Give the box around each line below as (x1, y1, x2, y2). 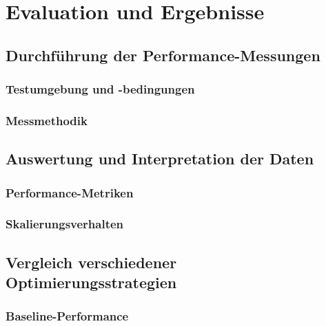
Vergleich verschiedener (6, 251, 177, 272)
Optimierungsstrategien (6, 272, 177, 293)
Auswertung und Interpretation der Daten (6, 148, 314, 169)
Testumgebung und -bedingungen (6, 80, 195, 98)
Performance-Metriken (6, 184, 134, 201)
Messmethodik (6, 111, 88, 129)
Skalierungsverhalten (6, 215, 124, 232)
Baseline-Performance (6, 307, 129, 325)
